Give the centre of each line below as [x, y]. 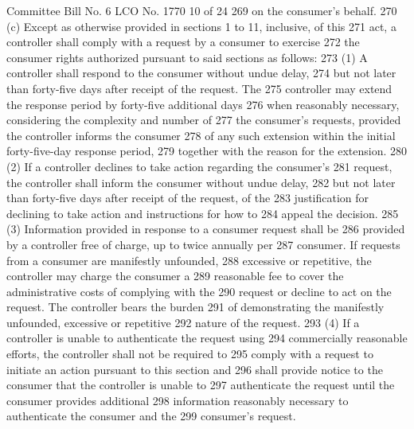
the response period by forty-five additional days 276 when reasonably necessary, [203, 104]
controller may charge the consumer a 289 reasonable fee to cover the [175, 276]
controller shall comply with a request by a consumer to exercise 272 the [183, 42]
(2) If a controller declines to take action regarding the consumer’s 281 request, [199, 166]
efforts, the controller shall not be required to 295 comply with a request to [190, 354]
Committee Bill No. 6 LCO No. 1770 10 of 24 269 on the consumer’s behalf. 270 [202, 10]
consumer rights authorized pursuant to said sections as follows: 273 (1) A [187, 57]
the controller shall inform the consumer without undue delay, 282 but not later [201, 182]
